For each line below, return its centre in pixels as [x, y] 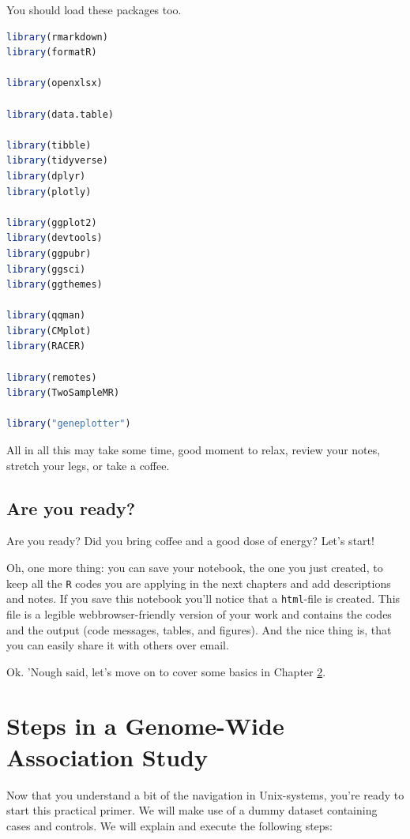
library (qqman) [46, 316]
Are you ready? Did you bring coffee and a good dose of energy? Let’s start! [190, 541]
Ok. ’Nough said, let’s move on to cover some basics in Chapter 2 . [166, 671]
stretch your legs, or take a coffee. [88, 465]
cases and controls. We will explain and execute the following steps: [170, 825]
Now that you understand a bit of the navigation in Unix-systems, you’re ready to [205, 794]
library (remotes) [52, 377]
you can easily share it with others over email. [118, 645]
